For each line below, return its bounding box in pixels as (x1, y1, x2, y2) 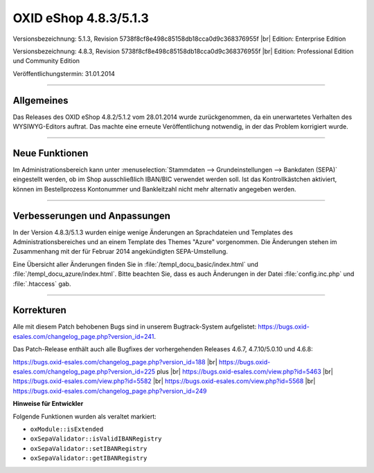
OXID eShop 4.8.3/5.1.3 (12, 10, 149, 26)
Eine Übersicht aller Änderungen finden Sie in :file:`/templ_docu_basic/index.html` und (12, 260, 259, 268)
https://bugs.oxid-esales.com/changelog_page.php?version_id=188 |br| (12, 358, 217, 366)
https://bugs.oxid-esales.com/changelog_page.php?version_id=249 (12, 387, 207, 395)
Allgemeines (12, 94, 69, 106)
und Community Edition (12, 57, 80, 65)
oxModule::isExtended (30, 425, 104, 433)
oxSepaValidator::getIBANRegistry (30, 454, 148, 463)
